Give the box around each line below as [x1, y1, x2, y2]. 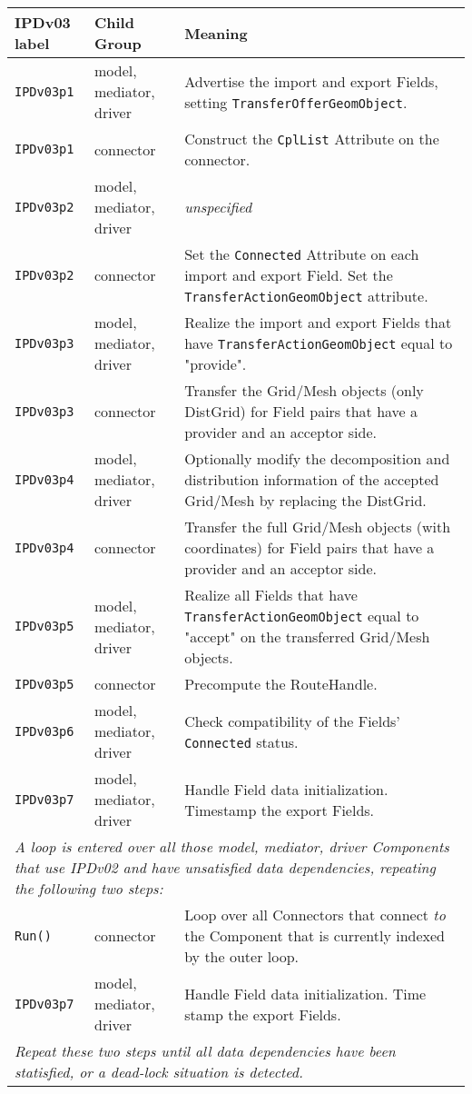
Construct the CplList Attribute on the [184, 128, 439, 149]
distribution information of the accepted [184, 469, 439, 490]
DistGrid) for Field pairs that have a [184, 401, 418, 422]
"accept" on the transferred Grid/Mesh [184, 626, 430, 647]
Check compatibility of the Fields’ [184, 710, 400, 731]
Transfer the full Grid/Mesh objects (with [184, 516, 451, 537]
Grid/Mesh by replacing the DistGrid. [184, 490, 427, 511]
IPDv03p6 [15, 723, 74, 739]
